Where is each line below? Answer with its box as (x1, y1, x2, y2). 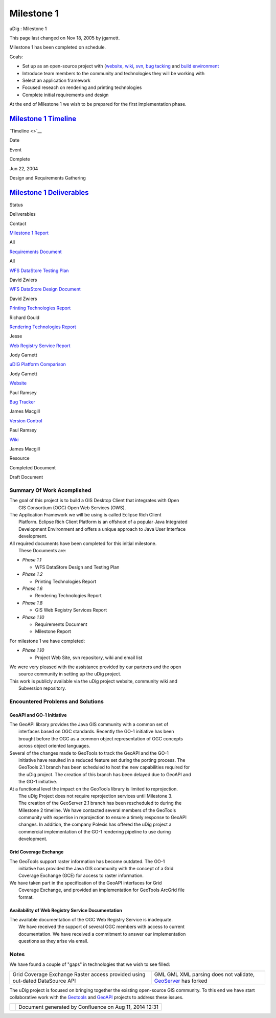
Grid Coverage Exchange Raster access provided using (12, 970, 146, 978)
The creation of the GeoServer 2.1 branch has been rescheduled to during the (18, 800, 182, 806)
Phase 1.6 (22, 585, 43, 592)
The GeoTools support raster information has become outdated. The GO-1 (9, 858, 165, 864)
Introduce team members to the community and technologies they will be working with (22, 70, 204, 76)
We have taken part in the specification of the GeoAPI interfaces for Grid (9, 879, 162, 886)
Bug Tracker (9, 399, 36, 405)
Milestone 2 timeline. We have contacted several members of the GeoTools (18, 807, 176, 813)
